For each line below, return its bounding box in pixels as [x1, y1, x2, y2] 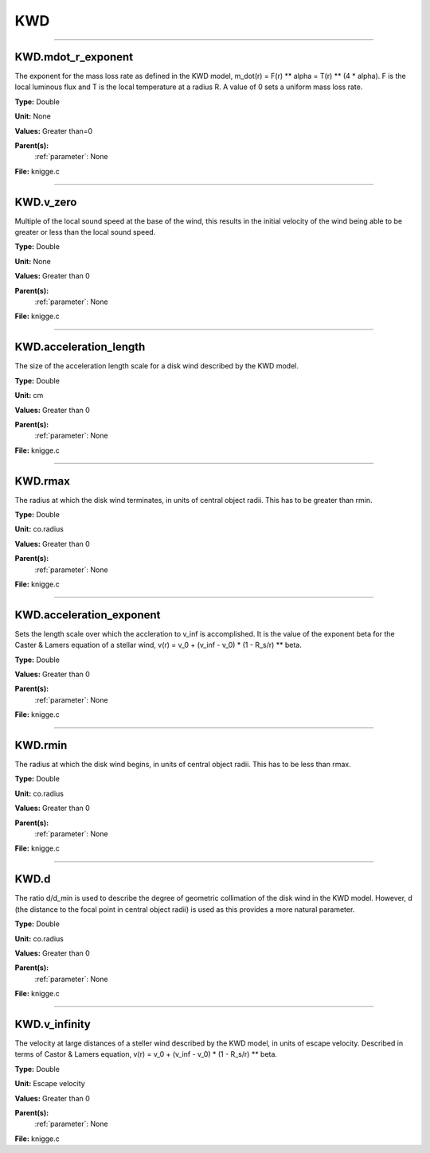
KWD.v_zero [14, 195, 77, 208]
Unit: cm [14, 391, 44, 400]
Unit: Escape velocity [14, 1079, 85, 1089]
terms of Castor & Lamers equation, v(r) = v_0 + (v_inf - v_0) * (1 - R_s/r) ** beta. [14, 1050, 278, 1059]
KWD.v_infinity [14, 1017, 91, 1030]
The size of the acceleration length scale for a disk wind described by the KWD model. [14, 361, 299, 371]
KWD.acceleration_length [14, 341, 146, 354]
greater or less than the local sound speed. [14, 228, 156, 237]
